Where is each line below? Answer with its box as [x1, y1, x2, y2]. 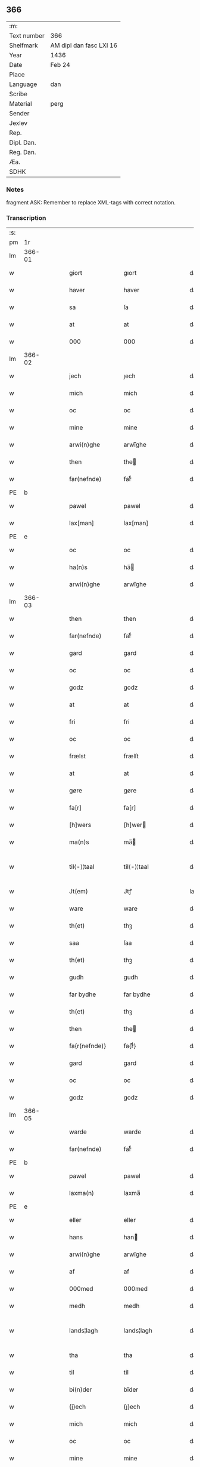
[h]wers [69, 821, 91, 829]
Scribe [9, 90, 28, 98]
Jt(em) [69, 887, 88, 896]
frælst [69, 752, 86, 761]
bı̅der [123, 1386, 139, 1394]
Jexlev [9, 119, 28, 127]
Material [9, 99, 32, 108]
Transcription [6, 214, 46, 222]
